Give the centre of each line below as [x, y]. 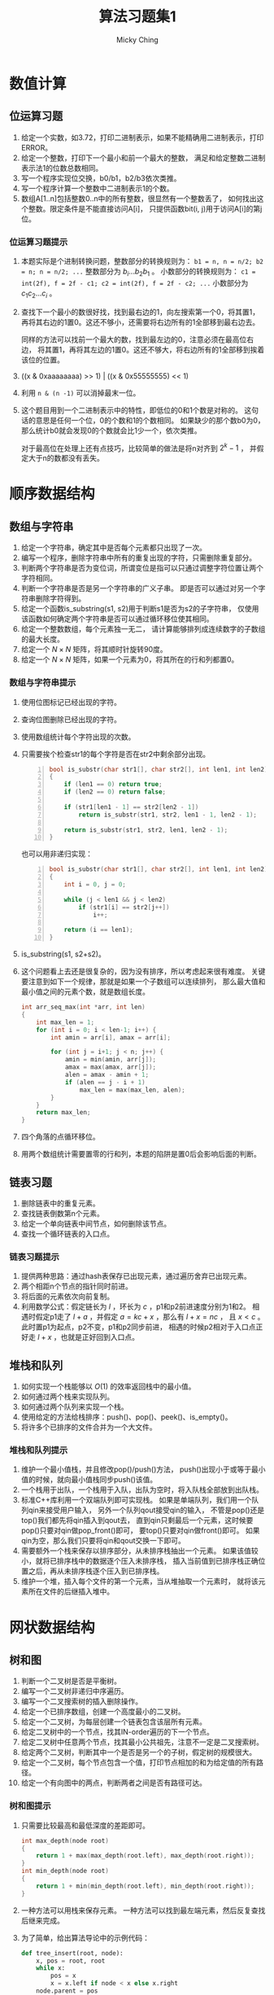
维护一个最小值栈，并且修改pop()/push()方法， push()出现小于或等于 [136, 1469]
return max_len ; [63, 1113]
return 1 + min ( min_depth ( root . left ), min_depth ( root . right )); [146, 1886]
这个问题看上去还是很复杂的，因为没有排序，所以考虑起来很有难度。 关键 [143, 971]
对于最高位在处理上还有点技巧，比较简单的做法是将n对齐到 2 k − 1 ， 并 [139, 447]
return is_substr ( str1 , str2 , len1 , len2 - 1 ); [146, 830]
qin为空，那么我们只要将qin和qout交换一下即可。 [103, 1541]
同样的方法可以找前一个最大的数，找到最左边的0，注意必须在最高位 [134, 339]
